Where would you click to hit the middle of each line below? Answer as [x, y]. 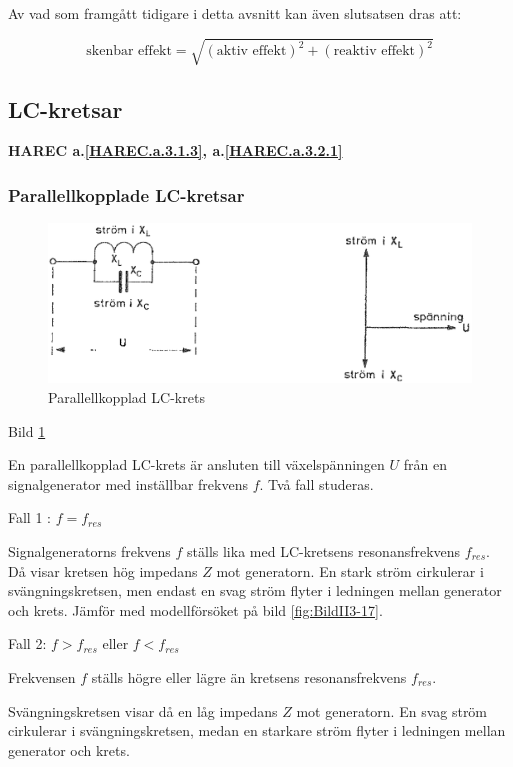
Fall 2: [27, 643]
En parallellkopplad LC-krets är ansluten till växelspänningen [196, 464]
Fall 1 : [29, 517]
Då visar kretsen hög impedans [103, 570]
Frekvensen [42, 676]
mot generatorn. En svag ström [392, 710]
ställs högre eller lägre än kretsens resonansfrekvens [249, 676]
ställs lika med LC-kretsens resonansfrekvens [324, 550]
